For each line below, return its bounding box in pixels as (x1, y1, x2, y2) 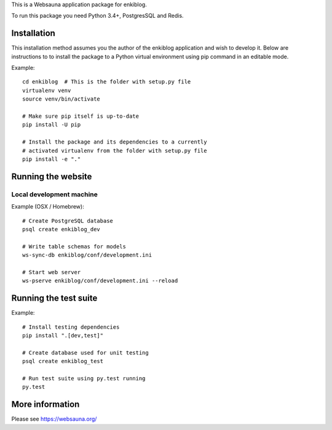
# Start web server (22, 269, 81, 275)
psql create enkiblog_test (22, 358, 104, 365)
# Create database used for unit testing (22, 349, 149, 356)
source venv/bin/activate (22, 96, 101, 102)
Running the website (11, 171, 92, 182)
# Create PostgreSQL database (22, 217, 114, 224)
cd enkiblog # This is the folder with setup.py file (22, 79, 191, 85)
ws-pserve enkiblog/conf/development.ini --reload (22, 277, 178, 285)
